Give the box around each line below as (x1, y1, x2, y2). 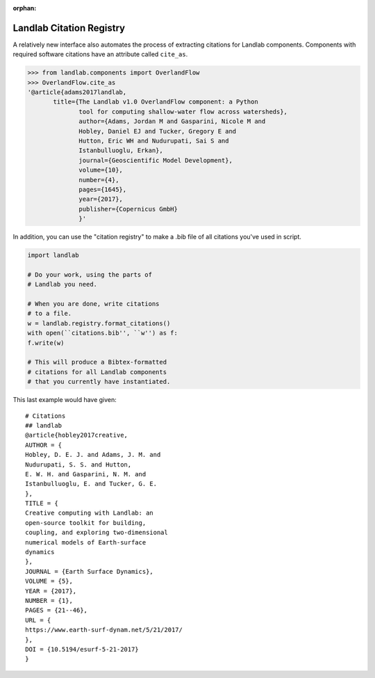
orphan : (12, 4, 37, 12)
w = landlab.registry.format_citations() (27, 319, 171, 327)
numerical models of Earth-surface (25, 538, 147, 546)
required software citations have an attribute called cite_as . (12, 50, 188, 58)
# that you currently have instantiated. (27, 378, 171, 386)
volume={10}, (78, 166, 123, 174)
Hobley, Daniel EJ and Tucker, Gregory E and (78, 127, 237, 135)
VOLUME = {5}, (25, 577, 73, 586)
